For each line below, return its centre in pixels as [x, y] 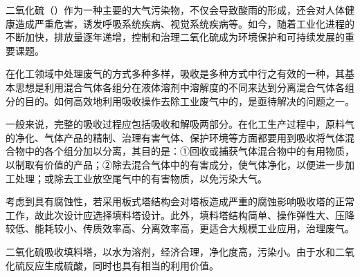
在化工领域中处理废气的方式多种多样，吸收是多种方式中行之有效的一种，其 [175, 74]
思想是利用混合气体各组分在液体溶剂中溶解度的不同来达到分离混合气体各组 [184, 87]
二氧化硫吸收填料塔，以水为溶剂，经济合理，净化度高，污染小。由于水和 [170, 251]
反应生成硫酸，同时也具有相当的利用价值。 [121, 265]
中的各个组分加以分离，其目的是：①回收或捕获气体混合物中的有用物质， [189, 151]
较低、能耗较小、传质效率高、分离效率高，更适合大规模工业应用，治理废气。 [180, 228]
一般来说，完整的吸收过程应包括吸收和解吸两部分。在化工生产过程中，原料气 [180, 124]
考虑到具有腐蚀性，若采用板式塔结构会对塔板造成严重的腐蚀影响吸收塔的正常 [180, 201]
